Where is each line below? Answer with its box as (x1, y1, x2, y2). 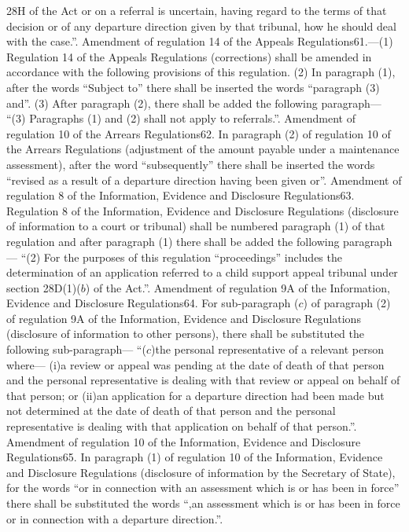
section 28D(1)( (6, 279, 81, 295)
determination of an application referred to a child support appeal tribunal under (6, 264, 398, 281)
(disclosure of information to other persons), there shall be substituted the (6, 325, 364, 342)
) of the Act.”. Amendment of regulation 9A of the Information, (85, 279, 390, 295)
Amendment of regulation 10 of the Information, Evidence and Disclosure (6, 433, 361, 449)
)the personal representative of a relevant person (150, 341, 384, 358)
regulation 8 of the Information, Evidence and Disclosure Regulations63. (6, 187, 355, 204)
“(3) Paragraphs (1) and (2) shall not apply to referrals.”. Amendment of (6, 110, 356, 127)
